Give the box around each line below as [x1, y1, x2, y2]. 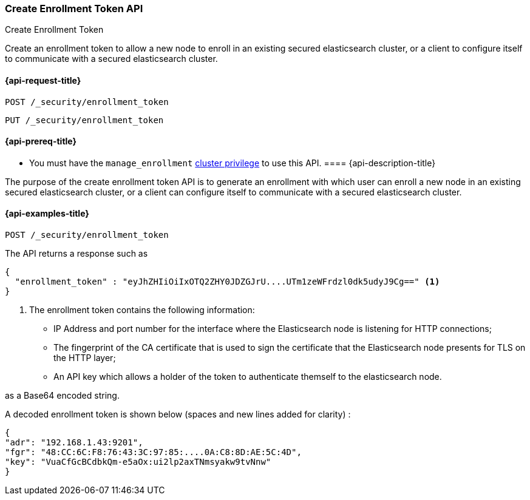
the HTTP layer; [53, 353, 116, 363]
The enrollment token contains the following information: [29, 305, 255, 316]
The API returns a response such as [5, 248, 148, 259]
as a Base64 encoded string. [5, 390, 120, 401]
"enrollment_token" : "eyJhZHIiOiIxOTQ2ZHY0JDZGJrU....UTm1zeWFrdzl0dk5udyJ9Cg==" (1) [15, 277, 440, 287]
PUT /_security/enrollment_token [5, 115, 164, 125]
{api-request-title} [5, 75, 81, 86]
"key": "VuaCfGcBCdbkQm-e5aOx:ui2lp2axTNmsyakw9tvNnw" [5, 457, 271, 467]
